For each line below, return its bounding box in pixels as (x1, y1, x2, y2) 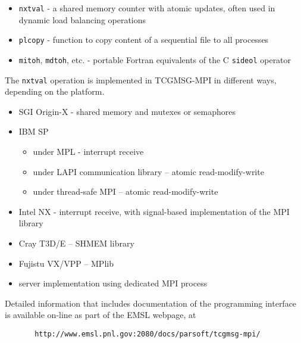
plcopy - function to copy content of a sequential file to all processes (18, 33, 269, 46)
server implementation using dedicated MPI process (18, 277, 208, 289)
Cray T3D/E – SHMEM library (18, 236, 134, 249)
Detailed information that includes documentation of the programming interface (5, 297, 297, 309)
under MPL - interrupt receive (33, 145, 144, 157)
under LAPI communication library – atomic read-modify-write (33, 165, 264, 177)
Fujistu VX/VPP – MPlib (18, 257, 114, 269)
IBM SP (18, 125, 49, 138)
